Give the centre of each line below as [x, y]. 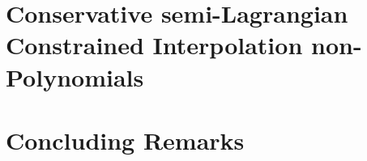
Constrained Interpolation [154, 45]
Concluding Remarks [125, 140]
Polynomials [75, 76]
